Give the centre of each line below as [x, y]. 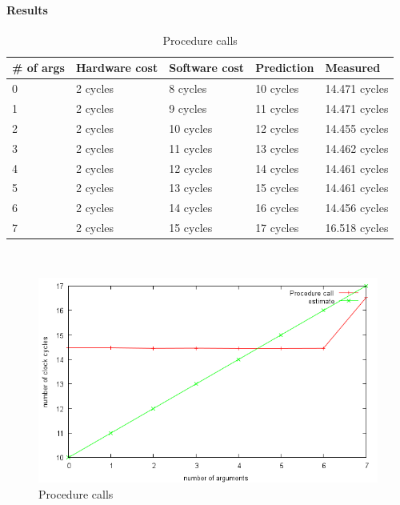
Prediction [285, 68]
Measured [353, 68]
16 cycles [277, 208]
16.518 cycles [357, 228]
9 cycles [188, 108]
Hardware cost [117, 68]
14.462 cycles [357, 148]
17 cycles [277, 228]
